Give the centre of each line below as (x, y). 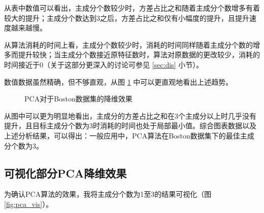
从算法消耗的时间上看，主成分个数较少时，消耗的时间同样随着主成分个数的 (128, 44)
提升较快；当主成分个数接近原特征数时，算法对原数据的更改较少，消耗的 (139, 55)
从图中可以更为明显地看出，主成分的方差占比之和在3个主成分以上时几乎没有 (130, 115)
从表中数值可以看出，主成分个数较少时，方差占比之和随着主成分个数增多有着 (132, 8)
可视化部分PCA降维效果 (65, 173)
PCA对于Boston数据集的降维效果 (78, 99)
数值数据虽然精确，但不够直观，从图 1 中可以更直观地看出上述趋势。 (119, 81)
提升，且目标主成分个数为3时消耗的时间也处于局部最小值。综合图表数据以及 (130, 126)
